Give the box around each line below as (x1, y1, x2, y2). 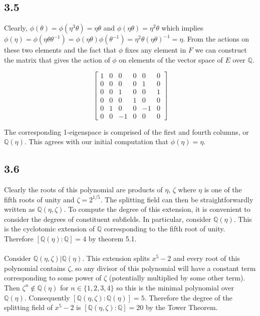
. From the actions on (183, 34, 249, 44)
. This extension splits (82, 253, 150, 263)
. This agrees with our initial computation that (24, 136, 169, 147)
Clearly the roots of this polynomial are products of (4, 184, 163, 194)
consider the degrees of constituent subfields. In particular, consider (4, 213, 211, 224)
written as (4, 204, 35, 214)
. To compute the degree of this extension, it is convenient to (64, 204, 250, 214)
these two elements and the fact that (4, 45, 117, 55)
